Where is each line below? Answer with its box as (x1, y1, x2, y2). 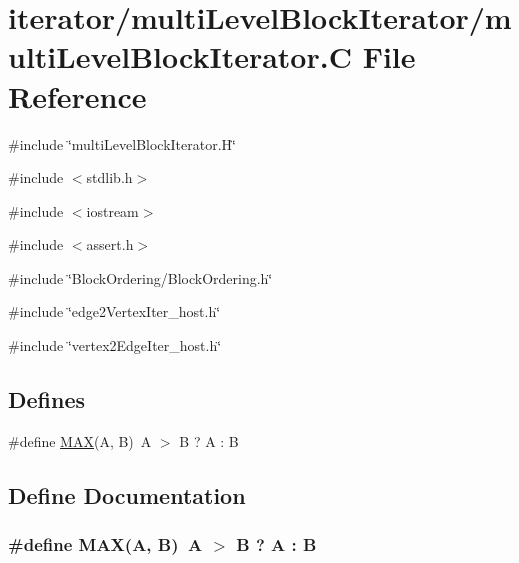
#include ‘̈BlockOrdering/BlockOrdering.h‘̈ (8, 267, 273, 288)
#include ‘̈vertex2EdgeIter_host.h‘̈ (8, 335, 222, 356)
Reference (8, 75, 147, 116)
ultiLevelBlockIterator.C (8, 36, 352, 77)
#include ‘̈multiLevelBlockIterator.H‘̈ (8, 133, 236, 154)
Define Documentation (8, 479, 246, 510)
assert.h (86, 234, 134, 255)
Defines (8, 384, 86, 415)
